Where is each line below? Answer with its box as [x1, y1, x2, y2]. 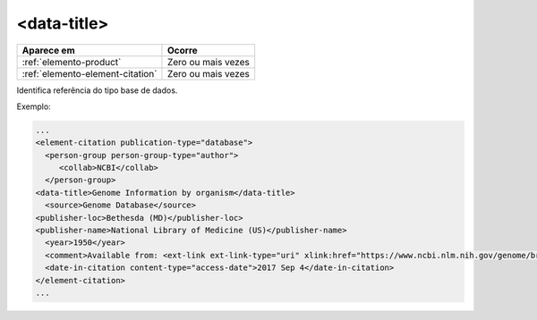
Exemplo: [16, 101, 51, 112]
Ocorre [166, 44, 199, 56]
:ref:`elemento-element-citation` [21, 67, 158, 80]
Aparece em [21, 44, 75, 56]
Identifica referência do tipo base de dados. [16, 85, 178, 96]
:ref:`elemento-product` [21, 55, 122, 68]
